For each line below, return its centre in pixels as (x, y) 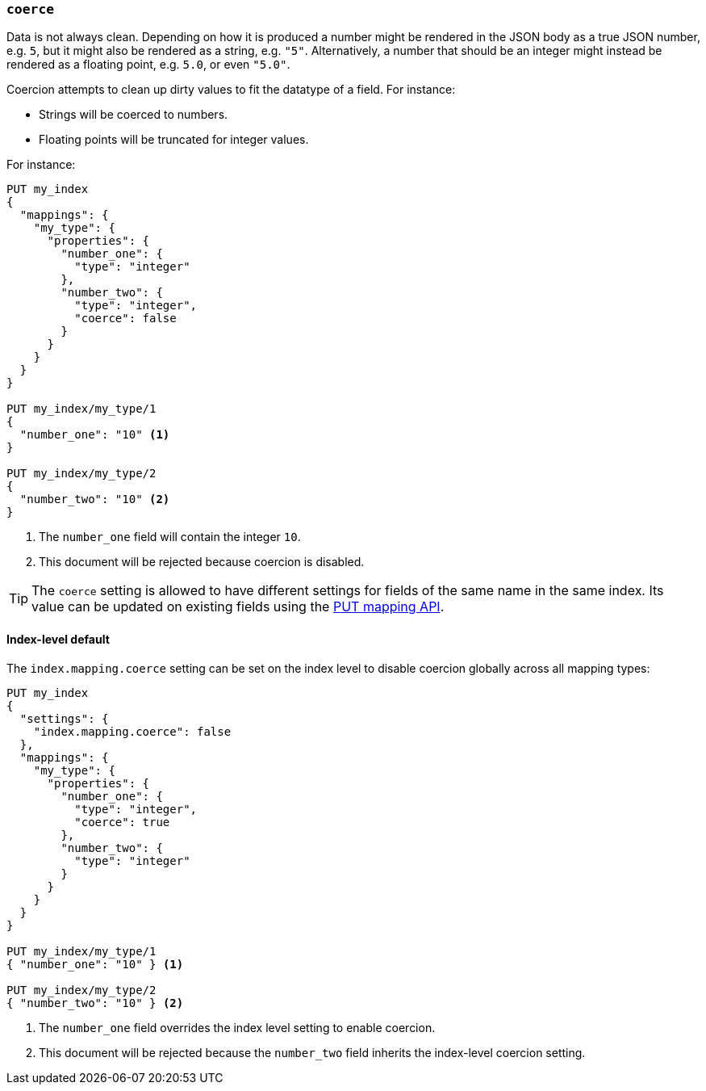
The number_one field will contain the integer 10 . (170, 537)
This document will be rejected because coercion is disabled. (202, 562)
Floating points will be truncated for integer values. (174, 140)
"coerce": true (122, 822)
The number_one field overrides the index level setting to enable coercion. (237, 1027)
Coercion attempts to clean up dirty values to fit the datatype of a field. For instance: (231, 90)
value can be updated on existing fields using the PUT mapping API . (238, 607)
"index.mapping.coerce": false (132, 731)
